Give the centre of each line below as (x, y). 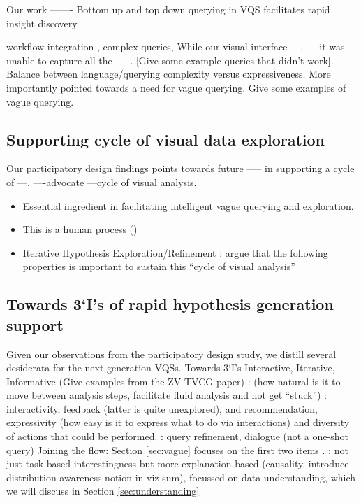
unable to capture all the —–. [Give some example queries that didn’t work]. (170, 60)
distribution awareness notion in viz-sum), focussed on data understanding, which (181, 477)
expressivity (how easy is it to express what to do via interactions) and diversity (178, 422)
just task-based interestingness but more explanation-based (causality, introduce (178, 463)
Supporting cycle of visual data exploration (165, 139)
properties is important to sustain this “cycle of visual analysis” (159, 266)
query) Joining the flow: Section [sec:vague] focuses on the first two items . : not (177, 449)
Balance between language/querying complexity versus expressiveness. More (169, 74)
